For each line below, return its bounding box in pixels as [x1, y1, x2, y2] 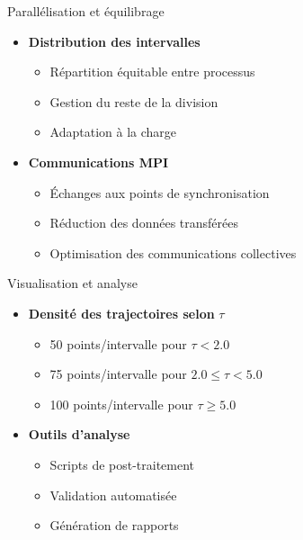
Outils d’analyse [28, 425, 130, 444]
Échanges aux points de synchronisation [49, 183, 270, 202]
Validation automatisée [49, 485, 177, 504]
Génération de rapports [49, 516, 179, 535]
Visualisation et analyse [7, 274, 138, 292]
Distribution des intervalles [28, 31, 201, 50]
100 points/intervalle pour [49, 394, 193, 413]
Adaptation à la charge [49, 122, 177, 141]
